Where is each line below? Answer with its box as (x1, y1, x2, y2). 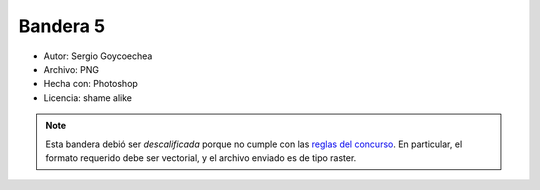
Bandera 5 (18, 15, 105, 37)
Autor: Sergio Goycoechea (43, 50, 153, 62)
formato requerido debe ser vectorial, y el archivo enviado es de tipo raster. (45, 151, 357, 164)
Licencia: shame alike (43, 91, 133, 104)
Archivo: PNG (43, 63, 100, 75)
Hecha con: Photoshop (43, 78, 139, 90)
